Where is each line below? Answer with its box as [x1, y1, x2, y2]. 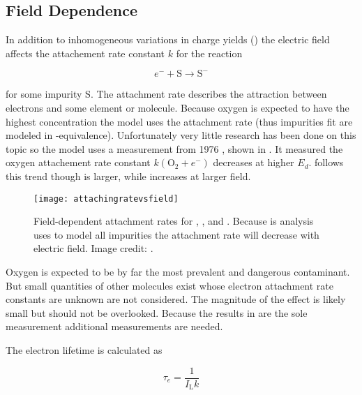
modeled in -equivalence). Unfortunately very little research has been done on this [6, 128, 356, 142]
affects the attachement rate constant [6, 45, 165, 60]
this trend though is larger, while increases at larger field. [6, 168, 251, 183]
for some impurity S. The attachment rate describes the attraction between [6, 87, 327, 101]
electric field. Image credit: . [33, 241, 153, 255]
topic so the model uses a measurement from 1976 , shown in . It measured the [6, 141, 343, 156]
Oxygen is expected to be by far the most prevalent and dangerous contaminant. [6, 264, 350, 278]
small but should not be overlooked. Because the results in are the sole [6, 305, 308, 320]
